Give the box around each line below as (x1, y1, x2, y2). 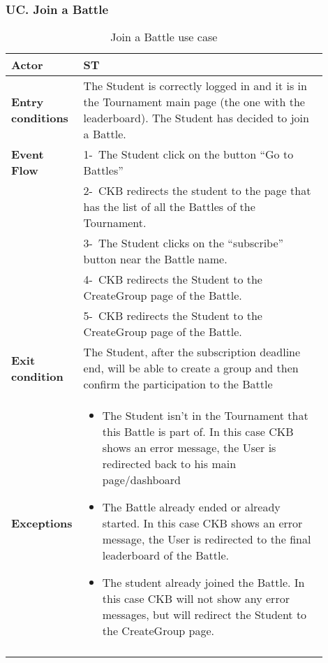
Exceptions (11, 515, 73, 532)
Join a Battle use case (110, 29, 218, 45)
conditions (11, 110, 68, 126)
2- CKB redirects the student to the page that (83, 182, 311, 199)
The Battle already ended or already (102, 499, 281, 516)
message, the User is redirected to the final (102, 531, 311, 548)
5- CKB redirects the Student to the (83, 307, 262, 324)
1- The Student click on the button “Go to (83, 146, 294, 163)
